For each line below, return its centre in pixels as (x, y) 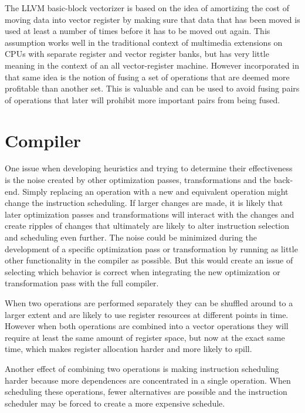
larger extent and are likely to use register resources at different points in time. (147, 314)
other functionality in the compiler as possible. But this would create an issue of (149, 260)
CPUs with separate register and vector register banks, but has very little (137, 54)
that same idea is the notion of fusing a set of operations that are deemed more (147, 77)
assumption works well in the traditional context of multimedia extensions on (144, 42)
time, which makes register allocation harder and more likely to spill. (128, 349)
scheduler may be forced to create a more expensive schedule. (115, 403)
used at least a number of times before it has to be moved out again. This (138, 31)
